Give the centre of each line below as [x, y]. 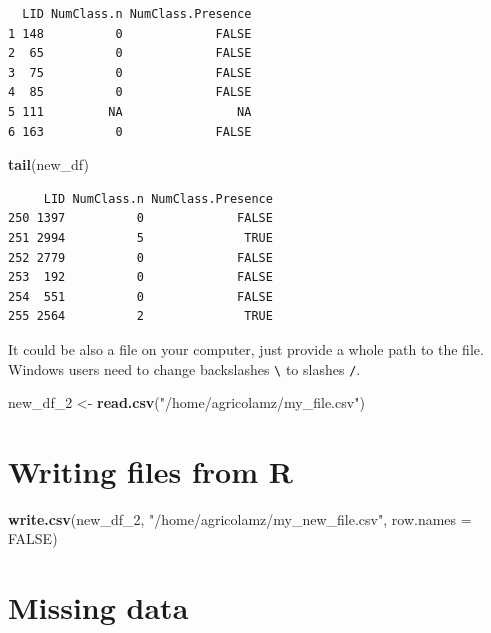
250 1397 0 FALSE [140, 218]
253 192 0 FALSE [140, 277]
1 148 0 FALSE [130, 33]
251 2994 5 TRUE [140, 237]
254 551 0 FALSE [140, 296]
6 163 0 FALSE [130, 131]
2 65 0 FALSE [130, 53]
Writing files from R [150, 470]
